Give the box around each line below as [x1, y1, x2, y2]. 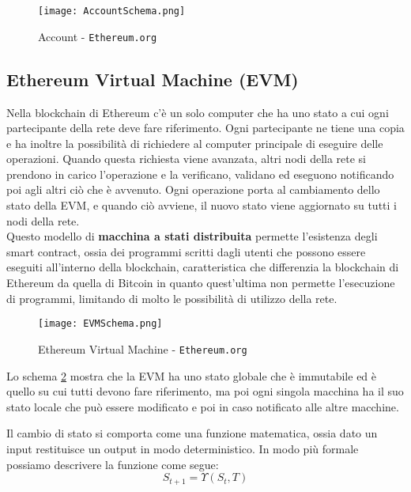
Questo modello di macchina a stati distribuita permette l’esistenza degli [6, 228, 378, 244]
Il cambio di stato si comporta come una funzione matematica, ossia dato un [6, 425, 378, 441]
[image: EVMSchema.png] [38, 318, 163, 330]
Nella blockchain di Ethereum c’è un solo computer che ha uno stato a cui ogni [6, 104, 389, 120]
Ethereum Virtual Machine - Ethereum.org [38, 340, 247, 357]
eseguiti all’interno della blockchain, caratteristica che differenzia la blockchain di [6, 259, 399, 275]
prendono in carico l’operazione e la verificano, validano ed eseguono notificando [6, 165, 394, 182]
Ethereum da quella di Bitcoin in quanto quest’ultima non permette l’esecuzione [6, 274, 395, 291]
